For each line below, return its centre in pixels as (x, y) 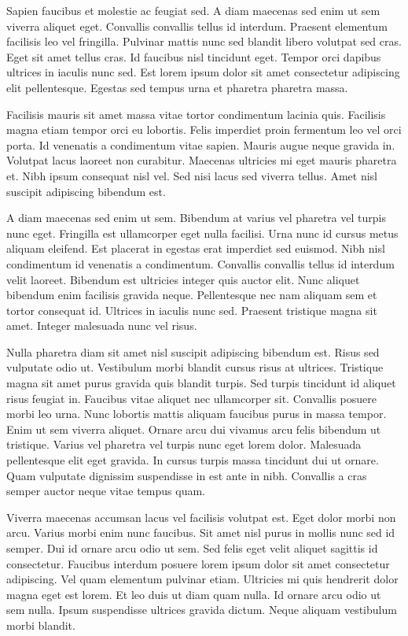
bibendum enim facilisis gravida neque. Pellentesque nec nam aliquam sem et (192, 295)
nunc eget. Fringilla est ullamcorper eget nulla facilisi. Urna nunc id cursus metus (202, 233)
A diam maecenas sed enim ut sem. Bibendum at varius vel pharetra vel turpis (196, 218)
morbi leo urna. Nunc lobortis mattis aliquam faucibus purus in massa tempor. (197, 414)
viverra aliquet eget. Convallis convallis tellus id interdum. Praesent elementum (197, 26)
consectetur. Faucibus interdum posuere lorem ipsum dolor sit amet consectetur (198, 563)
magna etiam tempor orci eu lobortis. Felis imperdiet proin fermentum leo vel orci (204, 129)
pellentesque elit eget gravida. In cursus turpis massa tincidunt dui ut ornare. (193, 460)
